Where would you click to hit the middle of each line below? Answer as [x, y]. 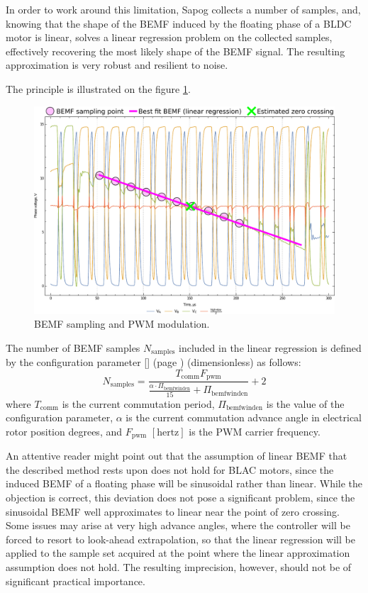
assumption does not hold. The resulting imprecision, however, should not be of [179, 566]
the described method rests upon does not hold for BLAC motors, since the [170, 469]
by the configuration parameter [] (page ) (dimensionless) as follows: [154, 362]
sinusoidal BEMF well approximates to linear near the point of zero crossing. [173, 511]
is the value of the [305, 403]
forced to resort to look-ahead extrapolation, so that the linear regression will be [180, 539]
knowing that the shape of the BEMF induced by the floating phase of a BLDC [179, 23]
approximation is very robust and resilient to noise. [117, 65]
